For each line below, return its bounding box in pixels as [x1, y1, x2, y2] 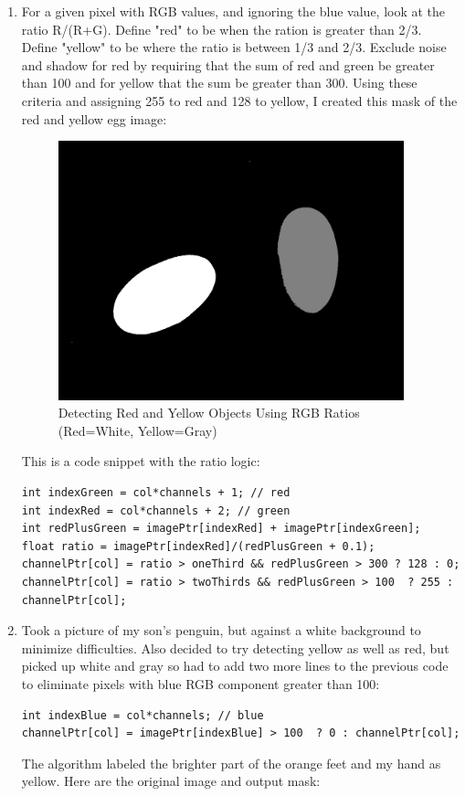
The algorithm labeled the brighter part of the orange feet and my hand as [21, 753, 441, 772]
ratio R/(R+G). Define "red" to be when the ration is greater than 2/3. [21, 19, 422, 38]
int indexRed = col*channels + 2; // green [21, 504, 291, 517]
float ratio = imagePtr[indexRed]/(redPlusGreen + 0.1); [21, 539, 375, 553]
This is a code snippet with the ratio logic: [21, 451, 260, 471]
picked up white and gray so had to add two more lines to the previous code [21, 656, 449, 675]
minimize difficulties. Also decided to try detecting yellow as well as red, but [21, 638, 449, 657]
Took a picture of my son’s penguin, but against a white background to [21, 621, 421, 640]
